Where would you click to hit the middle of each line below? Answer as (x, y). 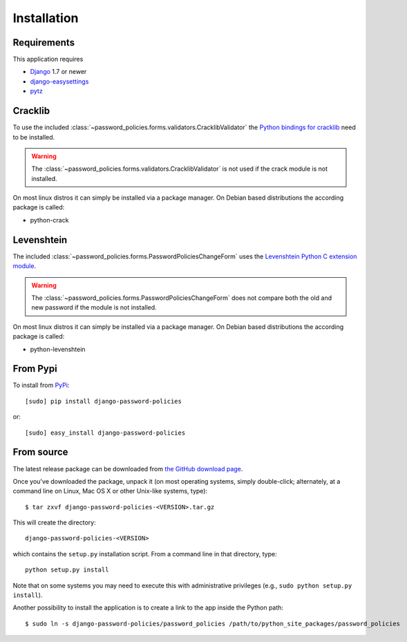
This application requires (48, 59)
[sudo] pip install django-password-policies (104, 401)
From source (40, 452)
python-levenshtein (58, 349)
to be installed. (34, 137)
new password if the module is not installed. (94, 308)
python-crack (49, 220)
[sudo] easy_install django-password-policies (105, 433)
